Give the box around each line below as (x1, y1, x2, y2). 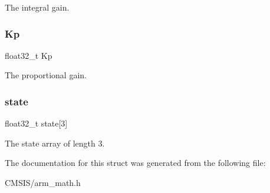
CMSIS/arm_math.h (5, 177, 81, 188)
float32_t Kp (5, 49, 52, 61)
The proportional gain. (5, 69, 87, 81)
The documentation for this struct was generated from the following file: (5, 157, 266, 169)
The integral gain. (5, 1, 70, 13)
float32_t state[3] (5, 117, 68, 129)
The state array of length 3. (5, 137, 105, 149)
